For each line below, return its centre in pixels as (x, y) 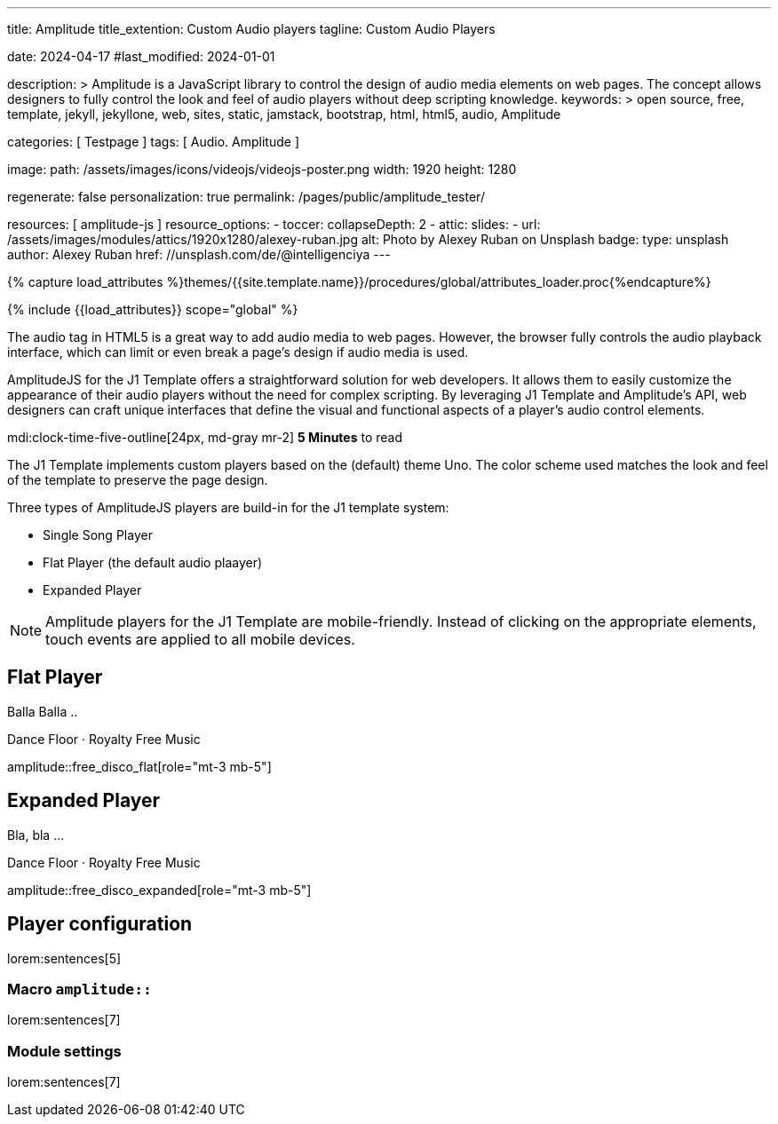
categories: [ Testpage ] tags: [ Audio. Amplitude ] (153, 142)
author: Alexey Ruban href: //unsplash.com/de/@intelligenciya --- (199, 254)
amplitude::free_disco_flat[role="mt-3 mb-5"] (139, 766)
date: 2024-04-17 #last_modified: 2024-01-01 (141, 56)
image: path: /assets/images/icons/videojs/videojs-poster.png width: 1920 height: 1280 (262, 169)
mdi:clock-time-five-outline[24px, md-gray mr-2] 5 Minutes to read (205, 437)
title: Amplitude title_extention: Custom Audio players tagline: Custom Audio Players (251, 29)
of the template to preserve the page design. (138, 480)
